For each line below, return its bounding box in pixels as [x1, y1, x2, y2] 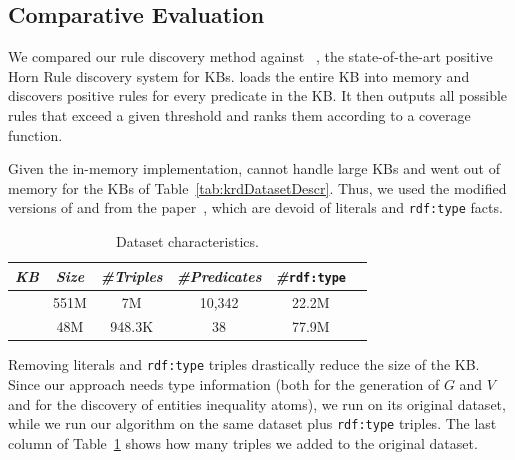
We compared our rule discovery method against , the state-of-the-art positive [8, 46, 493, 67]
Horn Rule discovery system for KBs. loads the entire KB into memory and [8, 65, 470, 86]
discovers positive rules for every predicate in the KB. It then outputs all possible [8, 85, 508, 106]
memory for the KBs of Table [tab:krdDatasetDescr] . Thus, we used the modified [8, 177, 507, 198]
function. [8, 124, 63, 145]
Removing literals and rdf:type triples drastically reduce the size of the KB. [8, 354, 480, 375]
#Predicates [176, 265, 262, 286]
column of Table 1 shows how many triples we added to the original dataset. [8, 432, 478, 453]
